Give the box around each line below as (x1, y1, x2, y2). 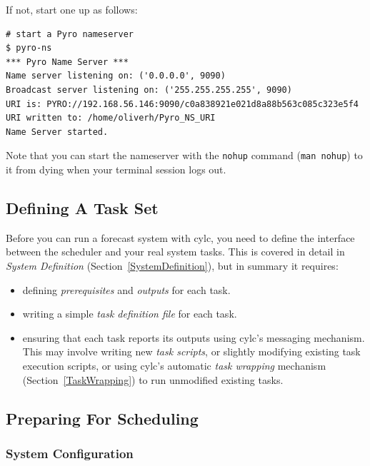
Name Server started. (6, 126, 109, 137)
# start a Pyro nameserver (6, 29, 134, 39)
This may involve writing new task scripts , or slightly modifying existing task (22, 344, 361, 359)
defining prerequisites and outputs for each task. (22, 282, 231, 297)
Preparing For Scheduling (6, 407, 199, 429)
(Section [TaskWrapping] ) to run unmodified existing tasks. (22, 372, 284, 387)
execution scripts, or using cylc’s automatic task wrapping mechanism (22, 358, 326, 373)
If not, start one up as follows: (6, 2, 138, 16)
